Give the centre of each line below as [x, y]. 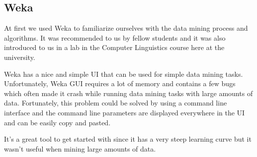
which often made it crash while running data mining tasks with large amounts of [128, 93]
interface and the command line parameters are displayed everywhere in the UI [125, 112]
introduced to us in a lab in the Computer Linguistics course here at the [114, 47]
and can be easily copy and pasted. [57, 122]
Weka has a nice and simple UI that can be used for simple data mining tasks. [124, 74]
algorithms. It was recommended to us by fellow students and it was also [115, 37]
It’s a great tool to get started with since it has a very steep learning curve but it [128, 139]
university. [20, 57]
